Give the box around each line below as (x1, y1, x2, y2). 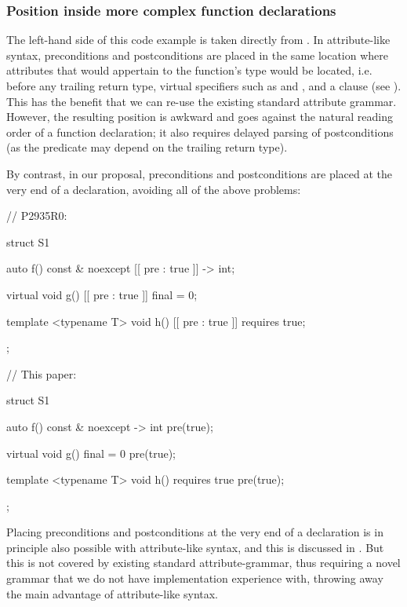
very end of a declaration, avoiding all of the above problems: (6, 181, 301, 197)
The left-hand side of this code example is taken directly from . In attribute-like (6, 31, 391, 48)
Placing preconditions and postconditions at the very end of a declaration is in (6, 524, 383, 540)
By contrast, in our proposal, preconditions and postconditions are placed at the (6, 165, 392, 181)
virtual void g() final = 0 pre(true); (6, 444, 176, 461)
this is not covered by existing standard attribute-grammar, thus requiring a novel (6, 554, 401, 571)
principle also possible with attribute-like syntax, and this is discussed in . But (6, 539, 384, 555)
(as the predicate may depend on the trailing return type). (6, 139, 288, 155)
